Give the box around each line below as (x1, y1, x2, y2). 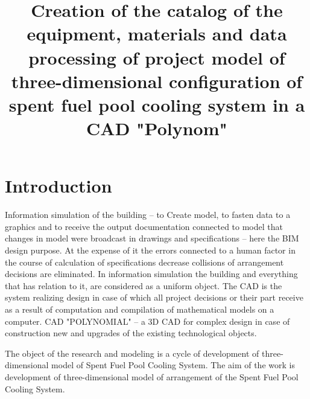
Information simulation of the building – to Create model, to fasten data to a (5, 208, 291, 221)
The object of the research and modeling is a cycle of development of (5, 346, 259, 359)
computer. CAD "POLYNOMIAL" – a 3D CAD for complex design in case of (5, 314, 290, 327)
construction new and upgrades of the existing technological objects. (5, 327, 257, 339)
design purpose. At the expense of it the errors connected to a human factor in (5, 244, 296, 257)
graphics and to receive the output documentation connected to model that (5, 220, 283, 232)
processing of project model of (28, 45, 285, 69)
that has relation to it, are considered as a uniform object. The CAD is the (5, 279, 282, 292)
